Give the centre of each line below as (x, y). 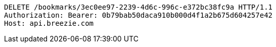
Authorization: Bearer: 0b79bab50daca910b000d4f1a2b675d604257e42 (139, 15)
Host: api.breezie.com (49, 23)
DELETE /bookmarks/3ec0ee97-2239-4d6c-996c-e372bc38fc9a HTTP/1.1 (139, 7)
